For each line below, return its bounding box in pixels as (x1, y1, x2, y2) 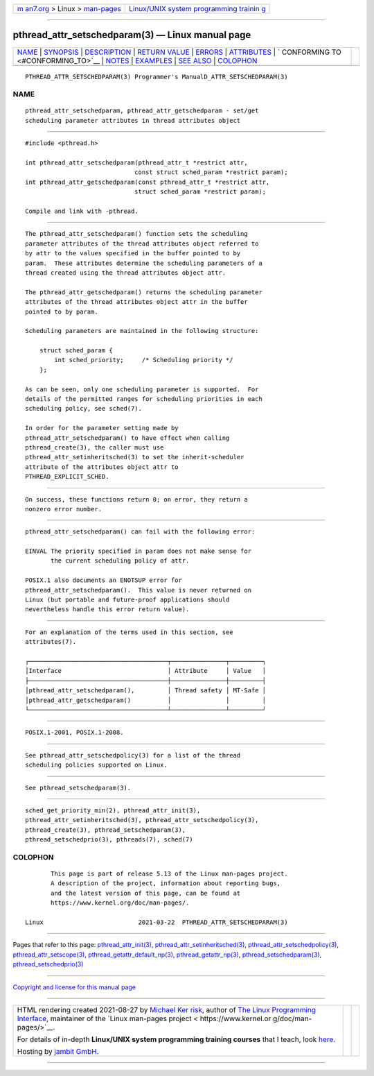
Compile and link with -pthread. (25, 207, 139, 215)
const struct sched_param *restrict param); (134, 169, 288, 176)
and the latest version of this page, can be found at (51, 889, 241, 897)
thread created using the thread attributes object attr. (25, 268, 226, 277)
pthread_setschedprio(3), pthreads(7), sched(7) (25, 836, 193, 844)
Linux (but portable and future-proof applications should (25, 596, 230, 604)
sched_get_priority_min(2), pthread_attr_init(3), (25, 806, 201, 814)
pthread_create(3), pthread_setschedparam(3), (25, 826, 186, 834)
